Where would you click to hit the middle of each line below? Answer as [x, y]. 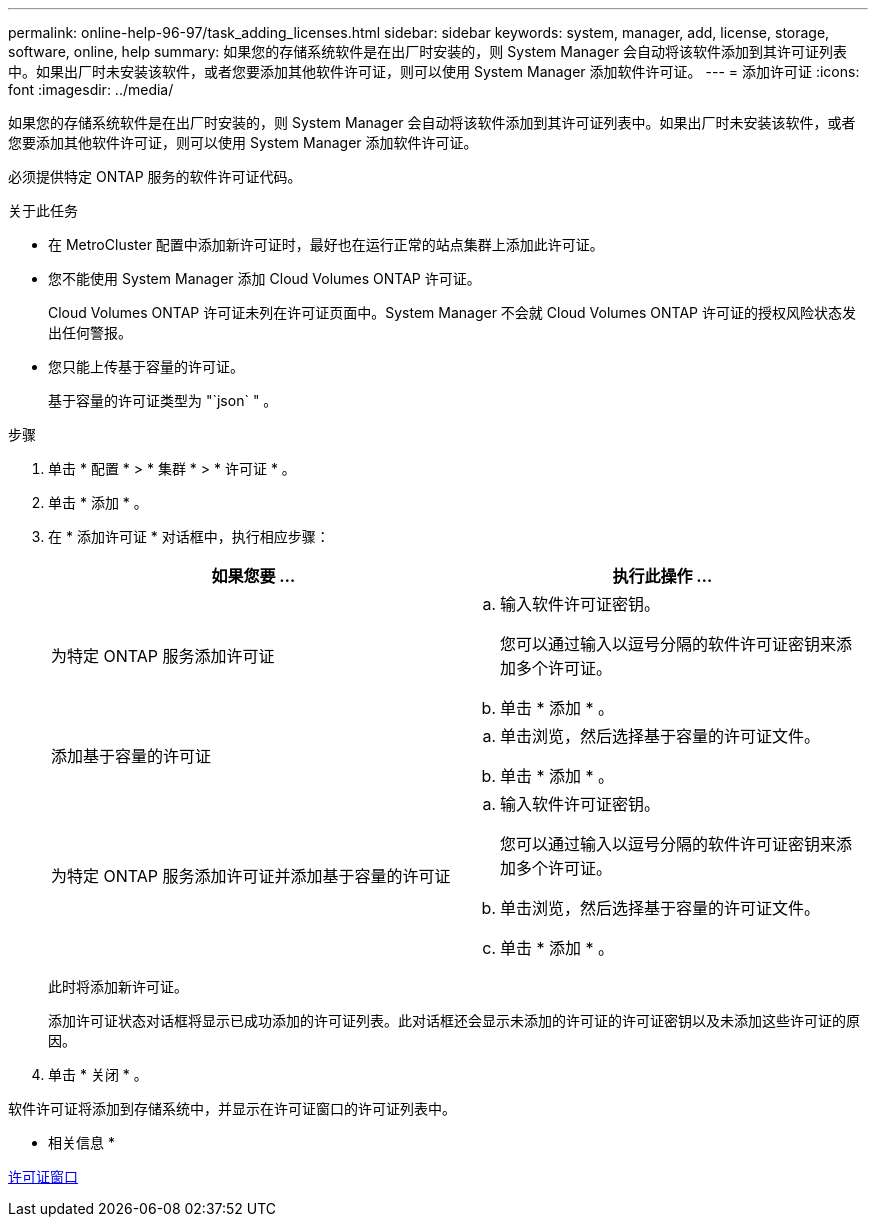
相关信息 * [81, 1142]
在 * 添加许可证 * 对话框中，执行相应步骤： [189, 536]
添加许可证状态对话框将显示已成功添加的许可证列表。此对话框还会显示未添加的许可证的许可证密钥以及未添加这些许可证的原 [454, 1020]
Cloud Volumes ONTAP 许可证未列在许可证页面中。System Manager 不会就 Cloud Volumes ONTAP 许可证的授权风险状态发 [452, 312]
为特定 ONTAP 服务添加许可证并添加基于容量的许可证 [251, 876]
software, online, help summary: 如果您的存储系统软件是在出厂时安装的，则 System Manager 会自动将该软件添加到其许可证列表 [427, 51]
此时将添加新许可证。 [118, 986]
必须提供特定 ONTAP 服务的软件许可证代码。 [155, 176]
